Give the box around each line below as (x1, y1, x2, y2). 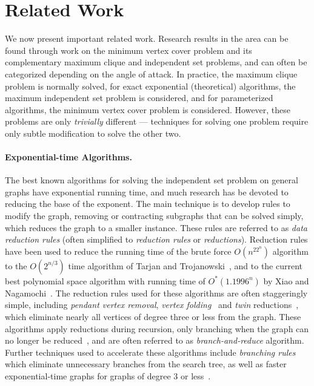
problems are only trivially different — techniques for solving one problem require (5, 115, 309, 128)
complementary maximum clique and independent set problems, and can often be (5, 56, 307, 68)
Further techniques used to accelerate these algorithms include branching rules (5, 345, 296, 358)
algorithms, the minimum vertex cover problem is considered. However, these (5, 103, 291, 116)
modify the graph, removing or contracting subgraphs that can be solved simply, (5, 209, 304, 222)
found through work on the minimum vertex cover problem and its (5, 44, 252, 56)
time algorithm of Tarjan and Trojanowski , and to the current (68, 259, 303, 272)
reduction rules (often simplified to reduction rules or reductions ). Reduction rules (5, 233, 308, 246)
